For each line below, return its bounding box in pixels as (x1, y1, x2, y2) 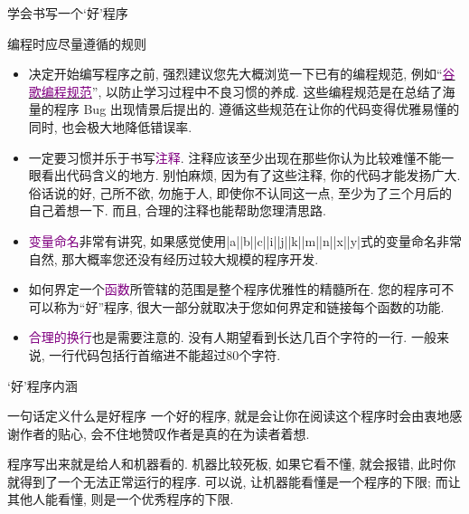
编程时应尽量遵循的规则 (7, 33, 146, 52)
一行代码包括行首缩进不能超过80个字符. (49, 345, 281, 364)
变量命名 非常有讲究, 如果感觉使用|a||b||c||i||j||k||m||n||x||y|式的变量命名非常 (28, 231, 462, 250)
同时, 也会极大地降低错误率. (28, 117, 192, 136)
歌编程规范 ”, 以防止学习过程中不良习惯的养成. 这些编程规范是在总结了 (28, 81, 443, 100)
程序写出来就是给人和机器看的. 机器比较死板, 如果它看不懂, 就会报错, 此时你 (7, 454, 456, 473)
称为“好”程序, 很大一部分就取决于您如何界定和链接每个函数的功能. (53, 297, 445, 316)
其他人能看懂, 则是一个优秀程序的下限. (7, 490, 234, 509)
